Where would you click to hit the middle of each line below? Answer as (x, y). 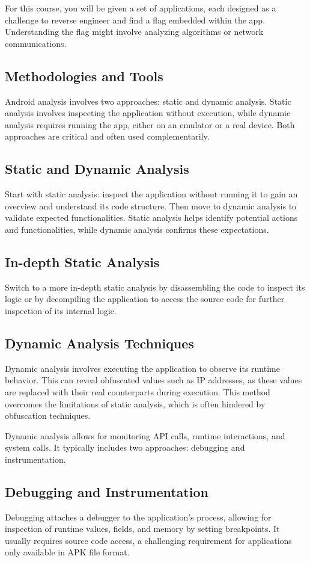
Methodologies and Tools (84, 76)
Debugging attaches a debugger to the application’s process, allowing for (138, 517)
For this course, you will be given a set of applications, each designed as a (141, 8)
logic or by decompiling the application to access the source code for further (145, 299)
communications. (36, 43)
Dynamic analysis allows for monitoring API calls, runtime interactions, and (145, 435)
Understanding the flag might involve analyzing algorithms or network (134, 32)
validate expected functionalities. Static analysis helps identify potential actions (151, 218)
